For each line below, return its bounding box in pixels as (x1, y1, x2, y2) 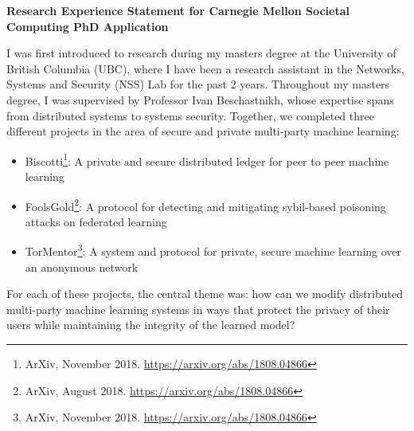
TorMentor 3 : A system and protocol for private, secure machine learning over (25, 241, 402, 260)
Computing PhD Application (6, 18, 169, 34)
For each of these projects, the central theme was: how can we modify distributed (6, 285, 404, 302)
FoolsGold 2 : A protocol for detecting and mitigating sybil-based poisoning (25, 195, 386, 214)
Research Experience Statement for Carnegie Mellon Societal (6, 2, 350, 18)
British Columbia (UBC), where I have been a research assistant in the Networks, (6, 60, 404, 76)
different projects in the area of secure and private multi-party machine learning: (6, 123, 400, 139)
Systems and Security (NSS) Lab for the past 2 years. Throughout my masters (6, 76, 390, 92)
